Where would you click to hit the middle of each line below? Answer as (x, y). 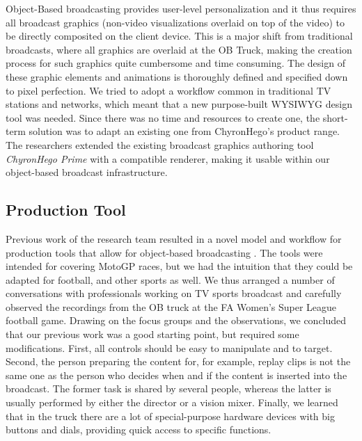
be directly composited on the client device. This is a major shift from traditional (179, 36)
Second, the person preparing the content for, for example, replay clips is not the (178, 361)
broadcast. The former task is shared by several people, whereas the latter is (168, 388)
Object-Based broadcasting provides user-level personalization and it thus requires (181, 8)
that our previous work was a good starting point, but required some (152, 334)
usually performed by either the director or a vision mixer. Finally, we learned (172, 402)
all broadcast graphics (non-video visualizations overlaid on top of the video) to (175, 22)
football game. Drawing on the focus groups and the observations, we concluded (176, 320)
